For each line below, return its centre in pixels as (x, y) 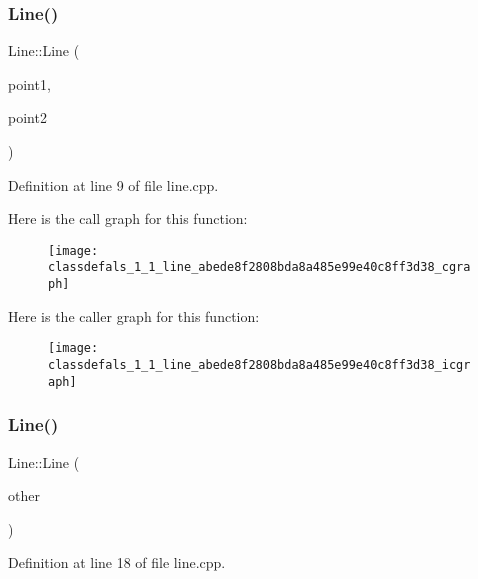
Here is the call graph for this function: (128, 218)
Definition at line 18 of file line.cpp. (117, 562)
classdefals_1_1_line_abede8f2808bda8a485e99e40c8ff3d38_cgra (259, 267)
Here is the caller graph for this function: (134, 315)
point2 (27, 117)
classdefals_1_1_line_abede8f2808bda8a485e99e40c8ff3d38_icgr (259, 365)
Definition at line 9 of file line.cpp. (113, 184)
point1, (29, 83)
